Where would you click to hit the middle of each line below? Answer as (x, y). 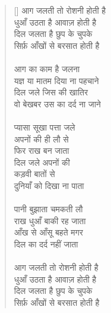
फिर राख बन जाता (42, 151)
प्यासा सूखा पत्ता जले (45, 127)
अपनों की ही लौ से (41, 139)
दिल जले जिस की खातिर (51, 92)
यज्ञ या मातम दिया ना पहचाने (56, 80)
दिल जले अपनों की (42, 162)
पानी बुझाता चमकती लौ (48, 209)
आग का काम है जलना (47, 68)
